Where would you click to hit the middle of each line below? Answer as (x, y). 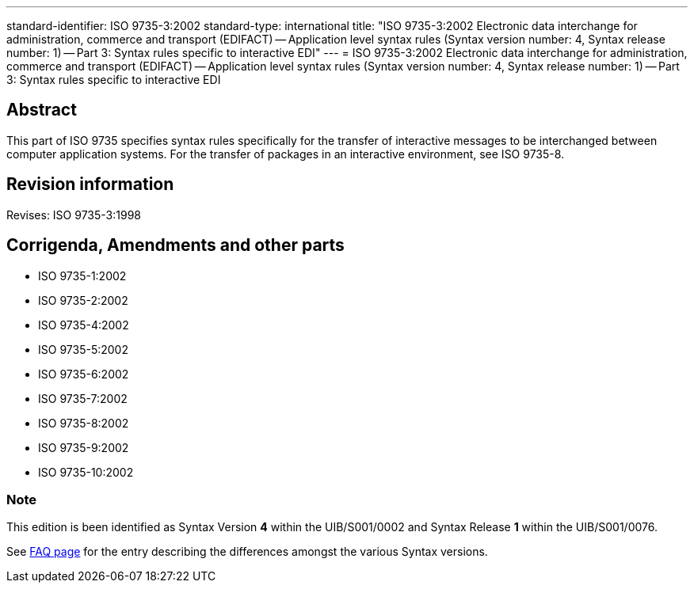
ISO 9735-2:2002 (83, 300)
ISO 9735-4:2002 (84, 325)
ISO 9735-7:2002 (83, 398)
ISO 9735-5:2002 (83, 349)
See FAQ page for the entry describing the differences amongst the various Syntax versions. (247, 552)
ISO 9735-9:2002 (84, 447)
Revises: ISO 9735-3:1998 (74, 215)
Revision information (90, 184)
